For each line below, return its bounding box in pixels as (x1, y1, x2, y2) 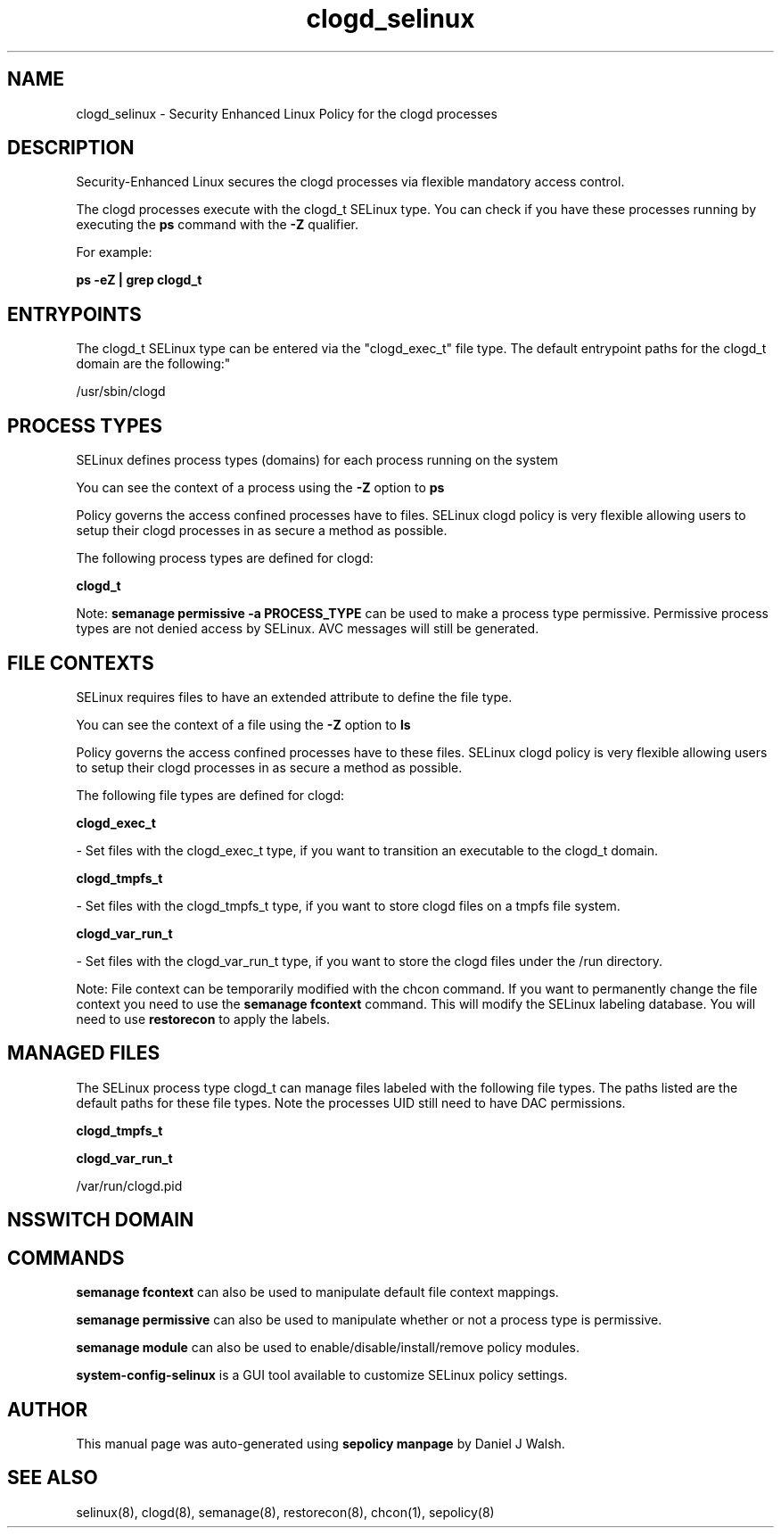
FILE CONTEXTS (7, 651, 154, 674)
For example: (76, 244, 152, 260)
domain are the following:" (76, 356, 231, 372)
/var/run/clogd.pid (76, 1177, 183, 1193)
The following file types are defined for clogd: (76, 787, 344, 803)
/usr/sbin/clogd (76, 384, 166, 400)
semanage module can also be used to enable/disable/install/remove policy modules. (76, 1340, 580, 1356)
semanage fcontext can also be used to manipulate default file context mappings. (76, 1284, 559, 1300)
